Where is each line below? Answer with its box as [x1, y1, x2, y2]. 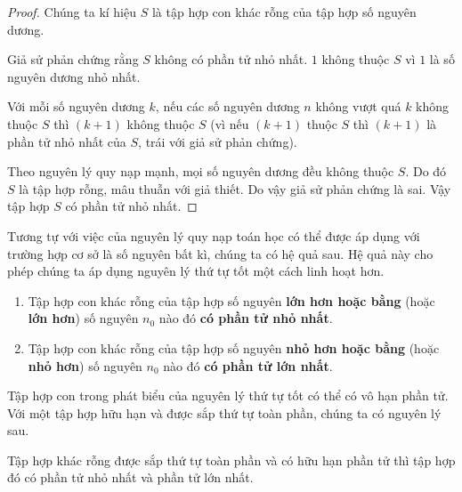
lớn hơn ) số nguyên [28, 309, 139, 327]
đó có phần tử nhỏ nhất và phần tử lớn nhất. [7, 468, 254, 487]
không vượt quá [315, 97, 401, 116]
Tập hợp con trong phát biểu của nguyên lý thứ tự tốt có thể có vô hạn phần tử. [7, 386, 449, 405]
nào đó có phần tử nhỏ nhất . [158, 309, 333, 327]
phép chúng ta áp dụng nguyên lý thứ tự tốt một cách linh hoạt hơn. [7, 262, 385, 280]
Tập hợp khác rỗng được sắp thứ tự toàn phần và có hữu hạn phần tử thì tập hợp [7, 450, 456, 469]
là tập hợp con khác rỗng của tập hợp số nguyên [151, 3, 417, 20]
